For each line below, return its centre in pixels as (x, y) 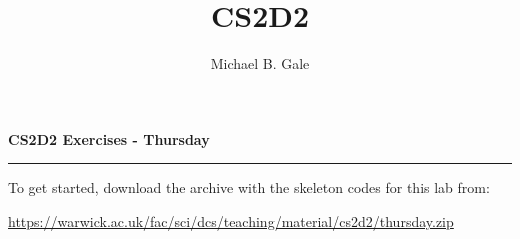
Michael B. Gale (260, 63)
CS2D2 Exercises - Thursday (109, 138)
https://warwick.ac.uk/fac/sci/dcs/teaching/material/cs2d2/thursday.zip (231, 220)
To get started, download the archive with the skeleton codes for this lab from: (249, 187)
